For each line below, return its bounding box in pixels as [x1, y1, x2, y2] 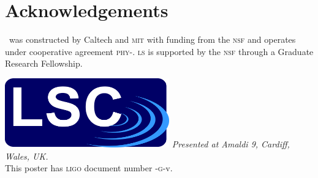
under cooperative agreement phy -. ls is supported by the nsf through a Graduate [5, 45, 314, 57]
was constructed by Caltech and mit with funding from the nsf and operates [9, 33, 296, 46]
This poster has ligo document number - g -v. [5, 161, 173, 174]
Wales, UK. [5, 149, 48, 162]
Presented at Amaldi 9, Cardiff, [172, 138, 290, 150]
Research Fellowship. [5, 57, 83, 70]
